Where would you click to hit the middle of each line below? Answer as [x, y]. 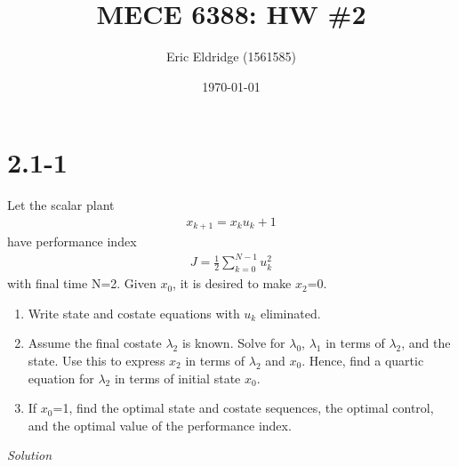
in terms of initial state [177, 378]
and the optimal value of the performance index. [160, 425]
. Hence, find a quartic [363, 361]
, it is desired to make [232, 283]
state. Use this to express [96, 361]
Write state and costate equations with [134, 313]
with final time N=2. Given [82, 283]
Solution [30, 455]
